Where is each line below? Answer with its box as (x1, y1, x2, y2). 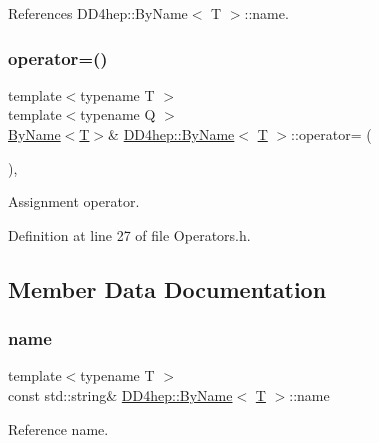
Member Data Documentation (8, 273, 327, 304)
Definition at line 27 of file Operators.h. (8, 224, 251, 245)
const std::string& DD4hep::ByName (8, 384, 233, 405)
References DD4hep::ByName (8, 3, 188, 23)
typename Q (80, 104, 156, 125)
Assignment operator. (8, 191, 140, 212)
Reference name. (8, 418, 109, 439)
